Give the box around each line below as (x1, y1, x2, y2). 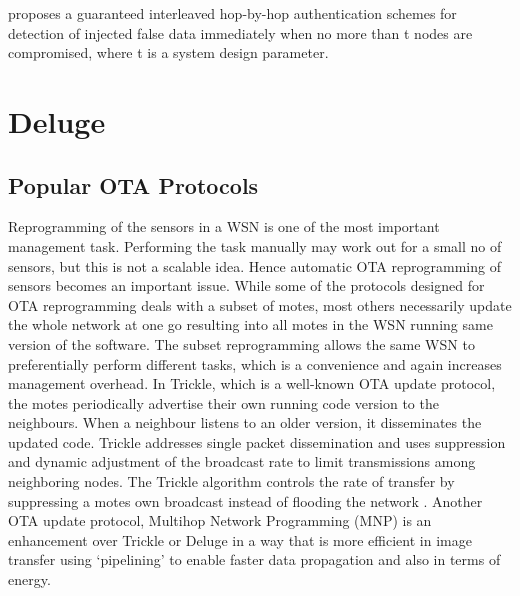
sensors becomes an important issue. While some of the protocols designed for (8, 275, 485, 296)
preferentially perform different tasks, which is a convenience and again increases (8, 353, 502, 374)
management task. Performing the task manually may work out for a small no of (8, 235, 502, 256)
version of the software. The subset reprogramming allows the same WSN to (8, 333, 475, 354)
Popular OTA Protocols (8, 169, 259, 200)
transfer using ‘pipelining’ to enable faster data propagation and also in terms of (8, 549, 501, 570)
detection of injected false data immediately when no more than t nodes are (8, 22, 473, 43)
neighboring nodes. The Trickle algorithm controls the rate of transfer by (8, 471, 455, 492)
